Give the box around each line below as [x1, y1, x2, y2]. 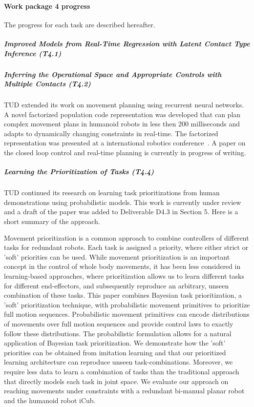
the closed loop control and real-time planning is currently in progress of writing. [4, 147, 246, 158]
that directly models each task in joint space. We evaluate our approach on [4, 376, 229, 386]
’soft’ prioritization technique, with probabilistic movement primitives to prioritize [4, 299, 250, 309]
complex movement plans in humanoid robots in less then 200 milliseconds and [4, 119, 240, 129]
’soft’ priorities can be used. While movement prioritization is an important [4, 251, 230, 262]
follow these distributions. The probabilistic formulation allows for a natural [4, 328, 232, 338]
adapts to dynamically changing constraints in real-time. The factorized [4, 128, 218, 138]
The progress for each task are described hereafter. [4, 19, 155, 29]
